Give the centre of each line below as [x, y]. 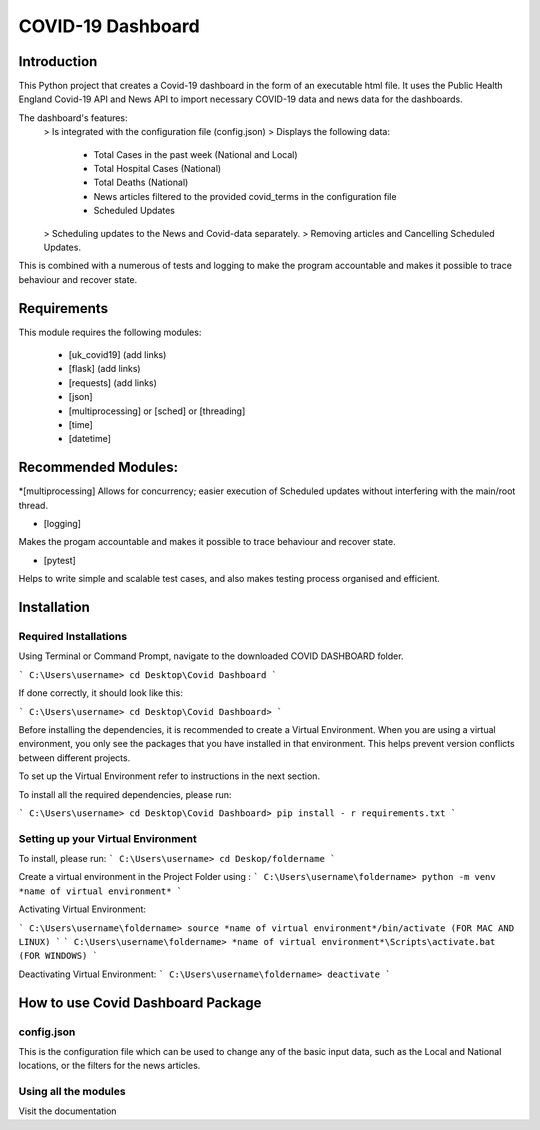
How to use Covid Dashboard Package [140, 1002]
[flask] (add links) [104, 369]
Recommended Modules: [98, 467]
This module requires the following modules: [110, 332]
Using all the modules [72, 1092]
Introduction [58, 61]
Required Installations [73, 637]
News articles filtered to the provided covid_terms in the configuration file [245, 196]
